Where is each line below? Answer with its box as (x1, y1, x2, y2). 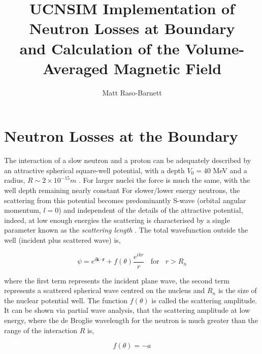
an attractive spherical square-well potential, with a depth (4, 165, 185, 175)
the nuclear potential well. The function (4, 295, 128, 305)
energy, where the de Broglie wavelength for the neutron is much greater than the (4, 315, 258, 326)
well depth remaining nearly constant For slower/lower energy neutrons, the (4, 185, 240, 195)
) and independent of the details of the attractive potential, (58, 205, 243, 215)
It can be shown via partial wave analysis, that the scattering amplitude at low (4, 305, 250, 315)
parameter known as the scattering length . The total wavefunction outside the (4, 224, 248, 235)
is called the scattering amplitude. (151, 295, 257, 305)
